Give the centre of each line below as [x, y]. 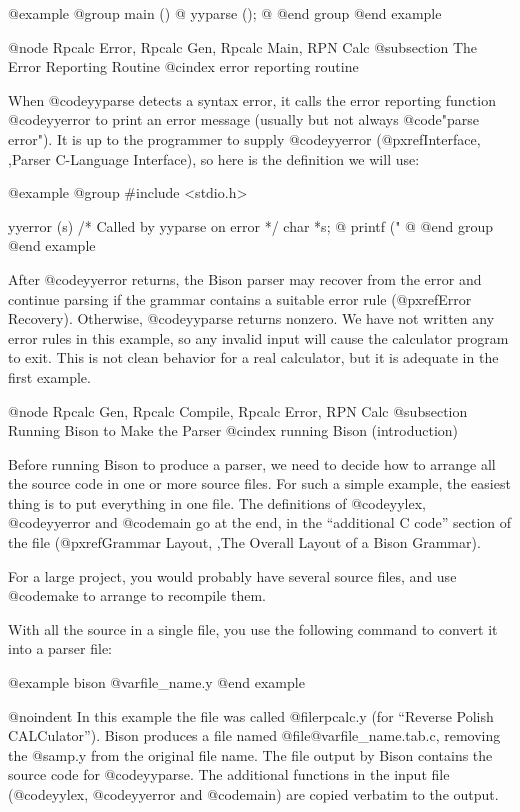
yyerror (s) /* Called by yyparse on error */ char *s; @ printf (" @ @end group [251, 225]
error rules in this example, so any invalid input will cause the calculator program [258, 337]
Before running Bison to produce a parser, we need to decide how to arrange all [252, 463]
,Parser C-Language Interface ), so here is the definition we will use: [214, 158]
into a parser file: [60, 648]
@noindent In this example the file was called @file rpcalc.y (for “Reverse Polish [251, 715]
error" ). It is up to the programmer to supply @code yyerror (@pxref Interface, [244, 138]
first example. [49, 376]
